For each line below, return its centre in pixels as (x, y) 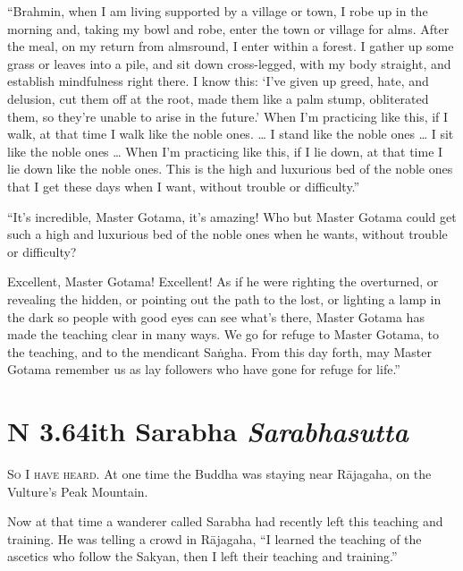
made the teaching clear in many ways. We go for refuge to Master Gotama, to (223, 334)
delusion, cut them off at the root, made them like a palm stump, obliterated (218, 98)
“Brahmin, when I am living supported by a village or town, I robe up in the (218, 11)
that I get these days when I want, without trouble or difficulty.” (184, 186)
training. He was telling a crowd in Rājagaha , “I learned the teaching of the (215, 538)
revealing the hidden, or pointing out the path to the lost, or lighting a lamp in (224, 298)
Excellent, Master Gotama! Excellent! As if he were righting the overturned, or (223, 281)
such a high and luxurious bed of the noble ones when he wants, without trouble (227, 234)
